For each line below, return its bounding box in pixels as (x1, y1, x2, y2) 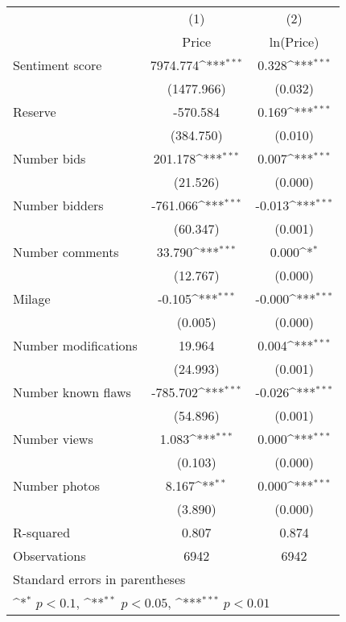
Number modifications (13, 336, 138, 355)
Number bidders (13, 196, 104, 214)
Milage (13, 289, 51, 308)
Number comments (13, 243, 119, 261)
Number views (13, 429, 93, 448)
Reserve (13, 102, 56, 121)
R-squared (13, 523, 71, 541)
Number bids (13, 149, 86, 168)
